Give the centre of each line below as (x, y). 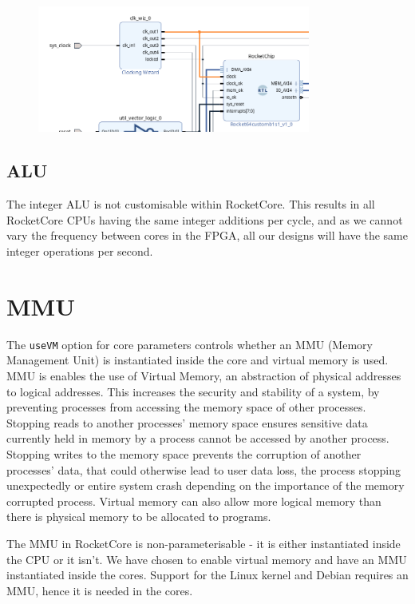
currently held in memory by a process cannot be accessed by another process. (198, 438)
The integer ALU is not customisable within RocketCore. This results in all (191, 204)
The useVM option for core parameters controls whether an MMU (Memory (190, 344)
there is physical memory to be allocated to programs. (139, 517)
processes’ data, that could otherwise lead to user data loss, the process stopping (204, 469)
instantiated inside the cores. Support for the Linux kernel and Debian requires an (207, 575)
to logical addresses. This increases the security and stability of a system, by (193, 391)
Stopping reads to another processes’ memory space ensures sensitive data (187, 422)
